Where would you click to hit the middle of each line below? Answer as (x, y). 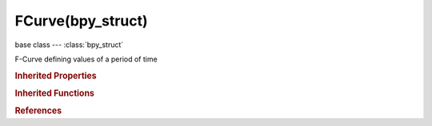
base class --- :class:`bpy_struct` (69, 45)
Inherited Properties (56, 76)
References (38, 111)
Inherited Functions (55, 93)
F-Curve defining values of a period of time (86, 59)
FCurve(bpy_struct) (81, 21)
